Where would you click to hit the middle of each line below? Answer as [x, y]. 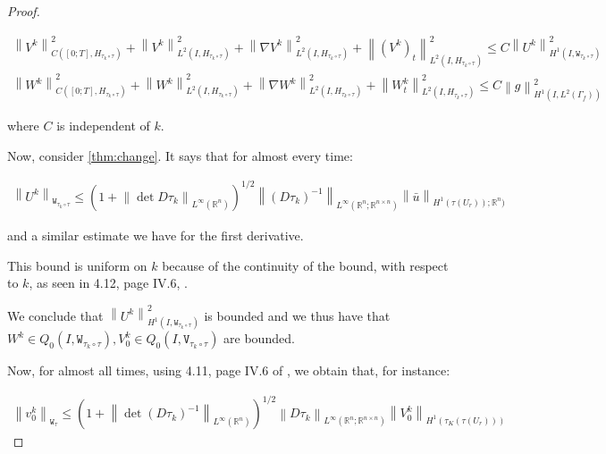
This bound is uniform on [77, 265]
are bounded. [259, 338]
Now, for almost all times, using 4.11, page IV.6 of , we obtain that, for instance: [229, 370]
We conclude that [55, 315]
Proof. [24, 11]
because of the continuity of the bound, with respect [305, 265]
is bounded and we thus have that [297, 315]
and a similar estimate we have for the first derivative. [156, 235]
